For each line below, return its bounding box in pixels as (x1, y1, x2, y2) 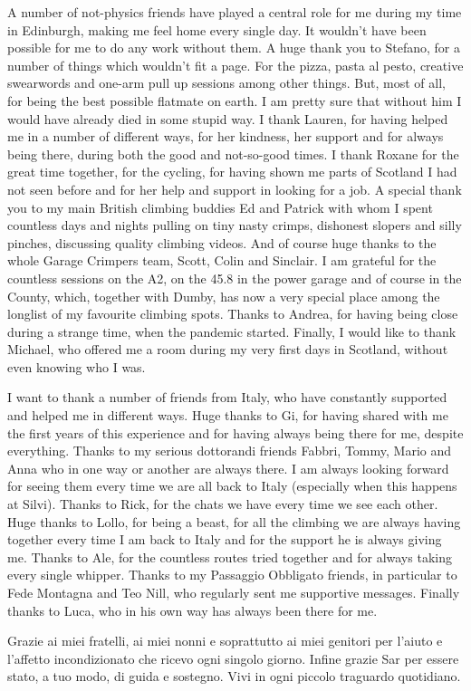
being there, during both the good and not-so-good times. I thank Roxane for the (7, 144, 459, 163)
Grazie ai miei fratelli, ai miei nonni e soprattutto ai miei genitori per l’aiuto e (7, 631, 443, 650)
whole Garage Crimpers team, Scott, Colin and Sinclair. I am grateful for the (7, 251, 437, 270)
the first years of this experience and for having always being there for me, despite (7, 423, 464, 442)
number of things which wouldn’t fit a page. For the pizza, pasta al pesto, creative (7, 55, 464, 74)
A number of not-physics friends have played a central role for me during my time (7, 3, 462, 21)
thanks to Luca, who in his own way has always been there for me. (7, 600, 378, 619)
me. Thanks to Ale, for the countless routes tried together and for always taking (7, 547, 452, 566)
